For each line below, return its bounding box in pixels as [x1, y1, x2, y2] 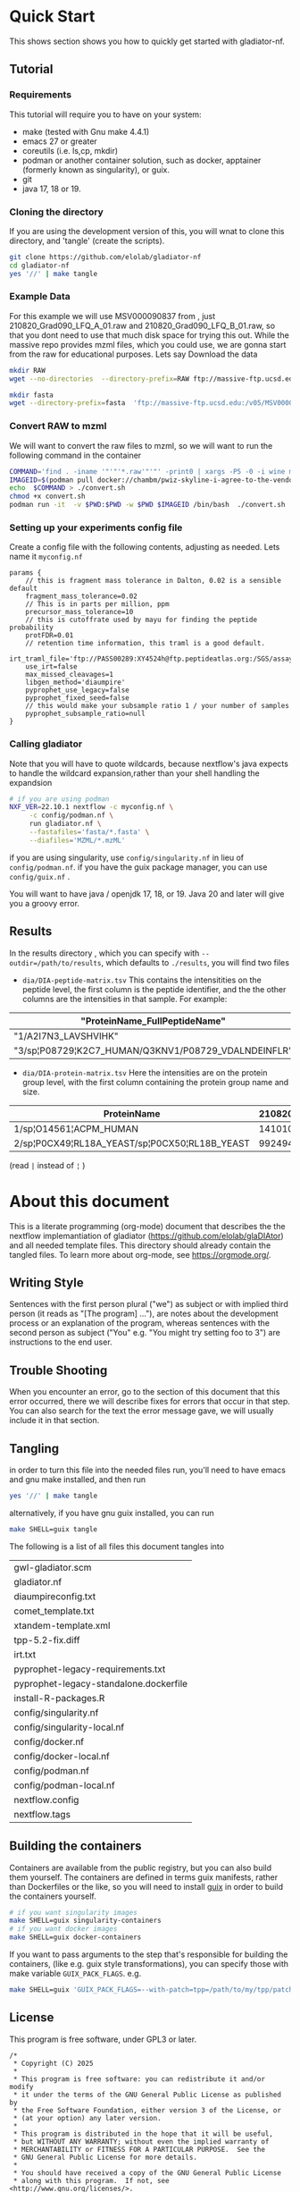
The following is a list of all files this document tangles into [9, 1540, 225, 1552]
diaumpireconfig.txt [13, 1589, 96, 1602]
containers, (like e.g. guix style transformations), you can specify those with [9, 1959, 288, 1969]
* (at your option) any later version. [12, 2113, 162, 2122]
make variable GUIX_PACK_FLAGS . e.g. [9, 1969, 142, 1979]
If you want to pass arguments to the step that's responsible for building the [9, 1949, 288, 1960]
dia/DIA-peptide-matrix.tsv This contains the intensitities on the [21, 974, 262, 985]
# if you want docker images [9, 1925, 118, 1934]
